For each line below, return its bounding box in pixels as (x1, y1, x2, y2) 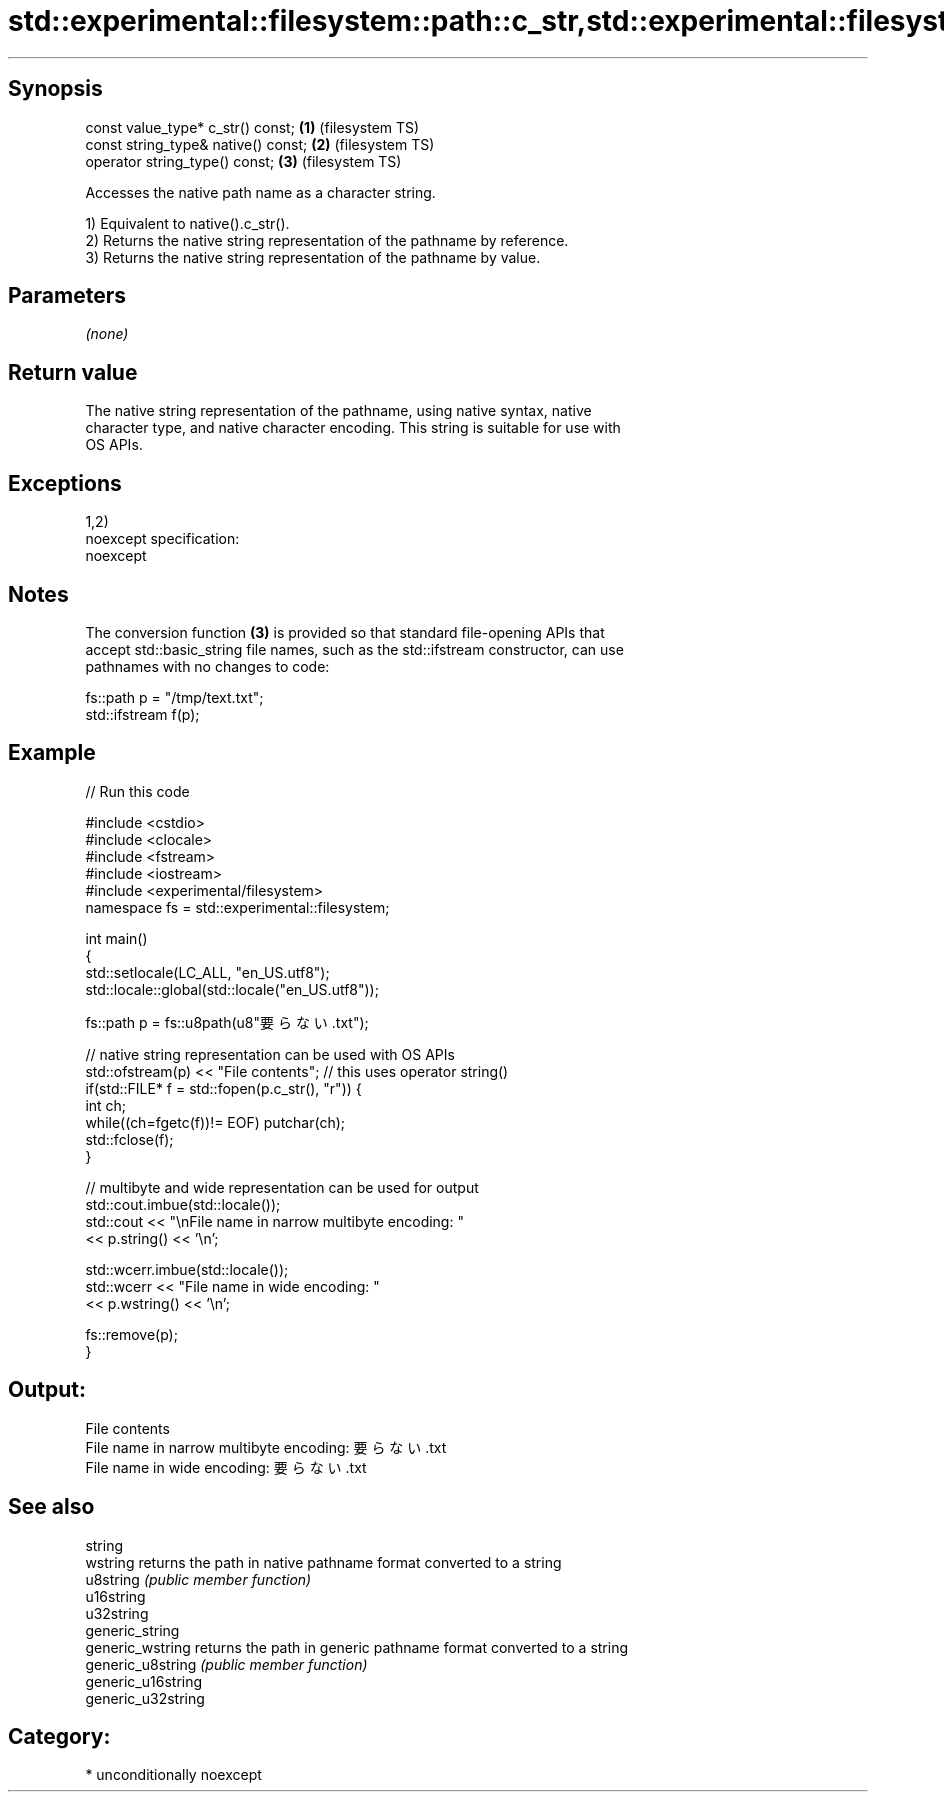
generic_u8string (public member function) (85, 1655, 368, 1673)
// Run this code (85, 782, 190, 800)
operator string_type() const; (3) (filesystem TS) (85, 152, 402, 170)
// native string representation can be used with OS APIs (85, 1045, 455, 1063)
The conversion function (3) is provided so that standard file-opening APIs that (85, 623, 605, 641)
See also (8, 1494, 95, 1520)
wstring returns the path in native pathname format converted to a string (85, 1553, 562, 1571)
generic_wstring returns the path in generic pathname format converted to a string (85, 1638, 628, 1656)
